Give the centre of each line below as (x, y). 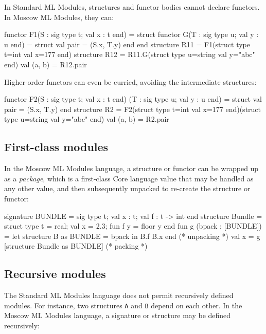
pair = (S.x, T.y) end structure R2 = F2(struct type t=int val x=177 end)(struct (133, 109)
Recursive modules (55, 274)
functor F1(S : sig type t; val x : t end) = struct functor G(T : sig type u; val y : (131, 34)
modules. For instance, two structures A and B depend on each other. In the (123, 305)
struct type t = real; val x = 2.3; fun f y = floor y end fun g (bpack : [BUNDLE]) (133, 226)
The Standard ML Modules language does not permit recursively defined (119, 295)
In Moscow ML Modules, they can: (59, 17)
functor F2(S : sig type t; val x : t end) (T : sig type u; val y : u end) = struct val (133, 99)
